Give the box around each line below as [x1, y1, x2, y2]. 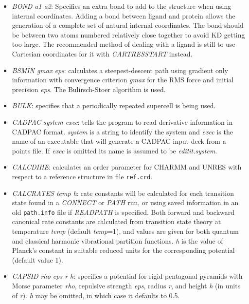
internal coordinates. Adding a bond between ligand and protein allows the [12, 10, 235, 20]
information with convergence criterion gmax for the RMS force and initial [12, 75, 234, 85]
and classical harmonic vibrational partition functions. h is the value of [12, 235, 223, 246]
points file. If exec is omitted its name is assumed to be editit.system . [12, 145, 217, 155]
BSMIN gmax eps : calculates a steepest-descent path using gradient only [12, 65, 228, 75]
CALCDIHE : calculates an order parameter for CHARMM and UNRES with [12, 162, 242, 172]
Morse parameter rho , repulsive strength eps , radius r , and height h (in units [12, 280, 241, 290]
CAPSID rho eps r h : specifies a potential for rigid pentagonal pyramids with [12, 271, 243, 281]
